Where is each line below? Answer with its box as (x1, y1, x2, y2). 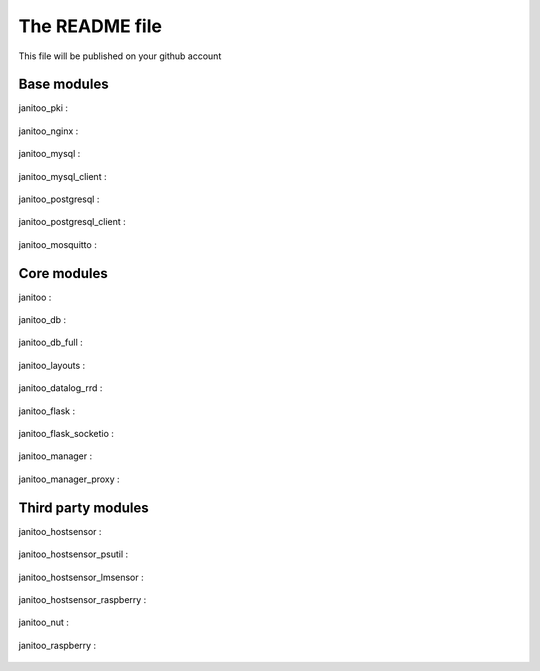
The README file (18, 15, 162, 37)
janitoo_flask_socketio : (18, 428, 115, 440)
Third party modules (18, 499, 149, 516)
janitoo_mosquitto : (18, 238, 97, 250)
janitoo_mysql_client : (18, 170, 107, 182)
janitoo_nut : (18, 616, 70, 629)
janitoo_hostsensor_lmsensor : (18, 571, 144, 583)
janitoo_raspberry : (18, 639, 97, 651)
